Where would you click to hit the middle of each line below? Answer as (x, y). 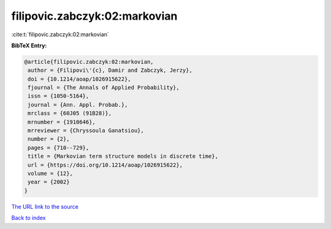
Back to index (29, 218)
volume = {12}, (51, 173)
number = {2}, (49, 139)
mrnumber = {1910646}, (62, 122)
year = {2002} (49, 182)
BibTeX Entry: (29, 45)
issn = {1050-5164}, (59, 96)
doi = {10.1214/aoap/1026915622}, (79, 79)
